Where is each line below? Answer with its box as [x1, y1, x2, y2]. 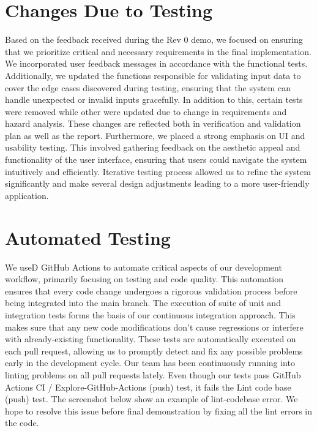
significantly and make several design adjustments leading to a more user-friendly [5, 177, 310, 190]
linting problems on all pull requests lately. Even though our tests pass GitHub [5, 368, 301, 381]
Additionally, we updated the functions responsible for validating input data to [5, 69, 301, 81]
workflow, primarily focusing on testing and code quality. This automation [5, 272, 284, 285]
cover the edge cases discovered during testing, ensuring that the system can [5, 81, 291, 94]
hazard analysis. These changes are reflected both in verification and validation [5, 117, 301, 130]
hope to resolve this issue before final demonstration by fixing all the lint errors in [5, 404, 312, 417]
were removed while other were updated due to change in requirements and [5, 105, 287, 118]
